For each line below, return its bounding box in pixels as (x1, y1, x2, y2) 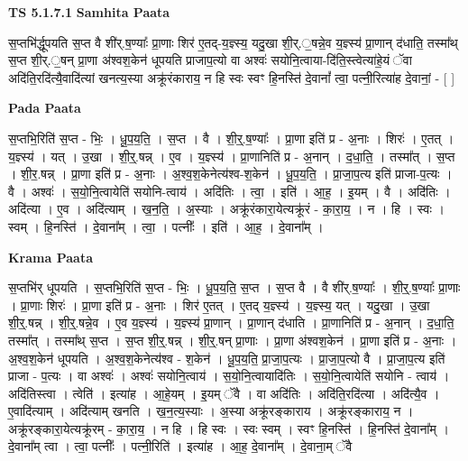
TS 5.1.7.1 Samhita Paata (8, 3, 170, 21)
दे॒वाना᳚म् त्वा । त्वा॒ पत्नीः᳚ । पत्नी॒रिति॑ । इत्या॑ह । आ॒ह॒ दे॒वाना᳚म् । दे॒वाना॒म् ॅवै (8, 437, 353, 456)
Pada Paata (8, 98, 81, 117)
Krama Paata (8, 247, 93, 266)
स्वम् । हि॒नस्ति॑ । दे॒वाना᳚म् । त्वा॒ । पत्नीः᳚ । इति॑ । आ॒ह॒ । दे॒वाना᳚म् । (8, 217, 324, 235)
